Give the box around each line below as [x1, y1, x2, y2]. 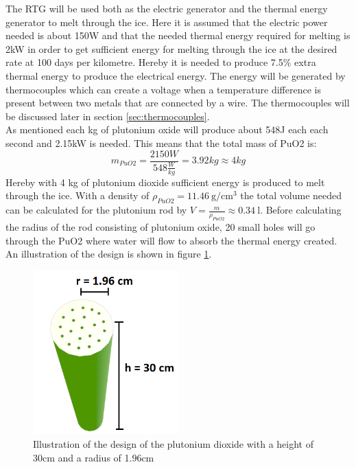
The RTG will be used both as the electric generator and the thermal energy [5, 1, 328, 15]
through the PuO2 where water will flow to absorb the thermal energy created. [5, 233, 337, 247]
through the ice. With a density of [5, 188, 150, 203]
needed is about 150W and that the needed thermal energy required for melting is [5, 28, 351, 43]
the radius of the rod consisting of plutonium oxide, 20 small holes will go [5, 219, 316, 233]
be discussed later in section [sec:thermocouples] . [5, 109, 210, 123]
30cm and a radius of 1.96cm [33, 450, 154, 464]
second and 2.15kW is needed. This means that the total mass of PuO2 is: [5, 135, 317, 150]
